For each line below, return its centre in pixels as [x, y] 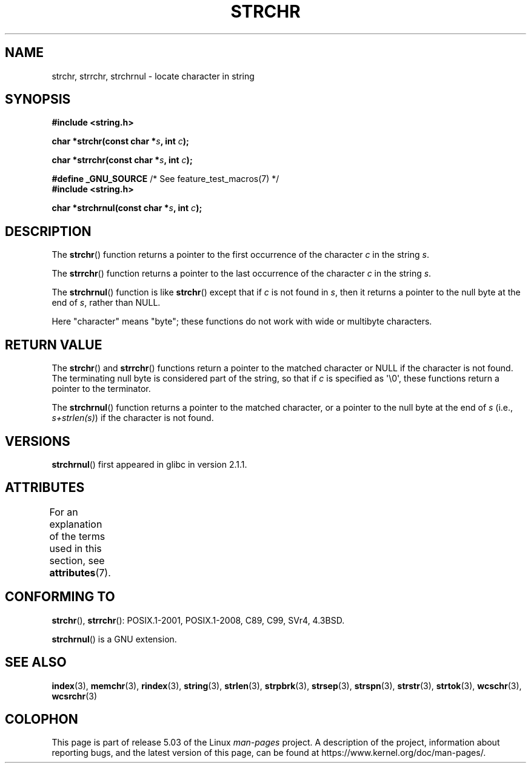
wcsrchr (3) [75, 696]
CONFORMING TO [60, 597]
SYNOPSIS [38, 99]
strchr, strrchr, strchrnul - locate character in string [153, 76]
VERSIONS [38, 441]
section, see [77, 560]
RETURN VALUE [54, 345]
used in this [75, 548]
